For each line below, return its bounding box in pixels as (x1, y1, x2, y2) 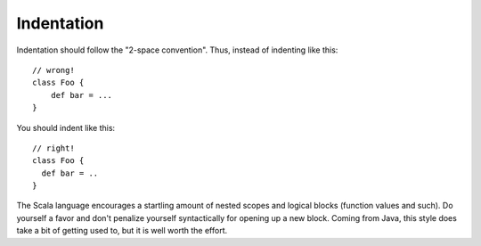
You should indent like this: (16, 122, 116, 133)
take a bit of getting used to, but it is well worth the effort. (16, 225, 227, 236)
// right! (32, 143, 75, 153)
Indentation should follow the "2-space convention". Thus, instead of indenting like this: (16, 45, 338, 55)
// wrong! (32, 65, 75, 75)
